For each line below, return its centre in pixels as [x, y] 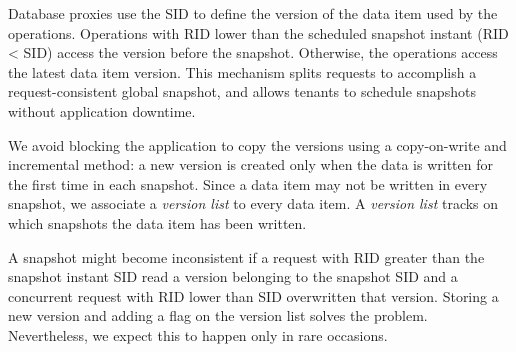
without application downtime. [102, 110]
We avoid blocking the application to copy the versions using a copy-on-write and [257, 144]
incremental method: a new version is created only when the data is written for [250, 164]
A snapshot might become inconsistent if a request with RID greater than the [246, 256]
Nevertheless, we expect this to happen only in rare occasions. [198, 334]
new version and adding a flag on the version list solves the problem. [218, 315]
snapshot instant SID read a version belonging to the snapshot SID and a [233, 276]
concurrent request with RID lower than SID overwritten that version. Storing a [253, 295]
